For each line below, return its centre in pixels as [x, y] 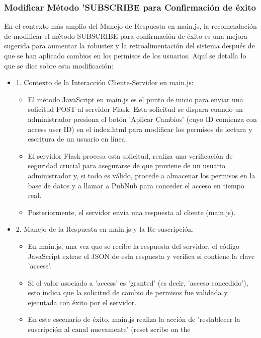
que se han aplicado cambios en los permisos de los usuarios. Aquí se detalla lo [125, 55]
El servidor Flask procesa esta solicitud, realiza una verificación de [130, 155]
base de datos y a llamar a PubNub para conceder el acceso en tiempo [136, 185]
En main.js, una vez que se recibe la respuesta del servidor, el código [134, 246]
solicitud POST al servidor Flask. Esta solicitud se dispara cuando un [135, 109]
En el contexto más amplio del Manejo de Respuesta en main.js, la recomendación [130, 26]
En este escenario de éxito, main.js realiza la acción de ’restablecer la [134, 319]
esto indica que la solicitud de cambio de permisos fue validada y [128, 292]
